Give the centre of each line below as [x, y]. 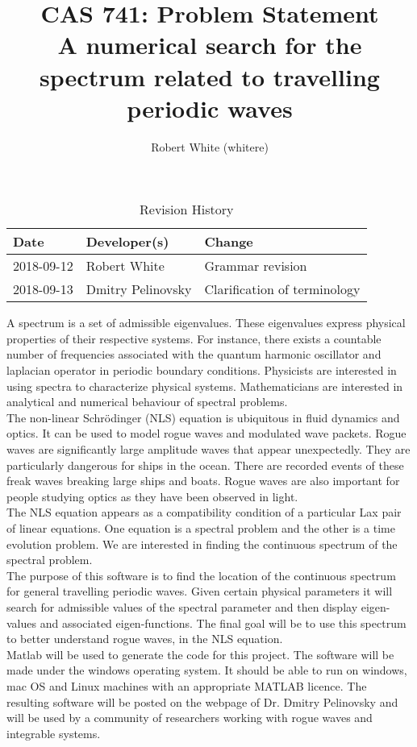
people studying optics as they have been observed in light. [152, 496]
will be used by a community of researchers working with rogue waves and [190, 718]
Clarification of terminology [282, 289]
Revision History [187, 210]
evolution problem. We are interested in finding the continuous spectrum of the [202, 544]
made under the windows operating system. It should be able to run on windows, [207, 670]
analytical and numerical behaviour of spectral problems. [147, 402]
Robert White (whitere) [210, 146]
